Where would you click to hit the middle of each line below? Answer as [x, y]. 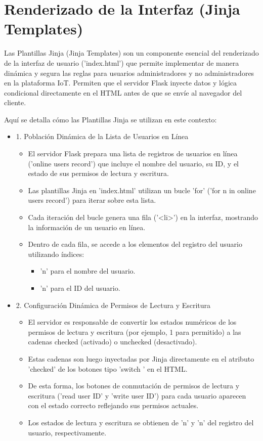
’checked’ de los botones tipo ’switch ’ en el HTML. [108, 368]
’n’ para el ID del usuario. [80, 288]
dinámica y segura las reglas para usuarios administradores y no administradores [129, 73]
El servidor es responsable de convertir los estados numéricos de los [132, 322]
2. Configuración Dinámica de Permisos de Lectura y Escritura [113, 305]
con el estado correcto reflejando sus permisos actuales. [113, 405]
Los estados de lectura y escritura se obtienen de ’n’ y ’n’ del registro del [141, 422]
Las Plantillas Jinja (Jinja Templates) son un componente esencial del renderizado [131, 53]
